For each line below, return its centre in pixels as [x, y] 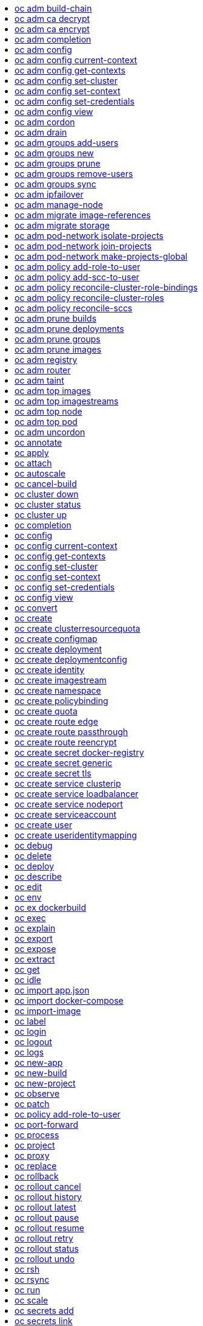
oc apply [32, 453]
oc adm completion [53, 39]
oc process [37, 1135]
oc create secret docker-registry [79, 752]
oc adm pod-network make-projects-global [101, 256]
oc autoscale [40, 473]
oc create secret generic [64, 763]
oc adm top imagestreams [67, 401]
